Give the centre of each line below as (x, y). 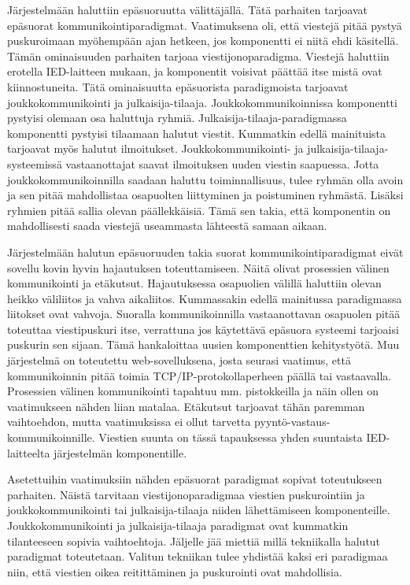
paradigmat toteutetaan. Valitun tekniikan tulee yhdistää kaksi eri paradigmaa (198, 556)
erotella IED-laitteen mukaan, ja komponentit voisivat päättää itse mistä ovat (195, 71)
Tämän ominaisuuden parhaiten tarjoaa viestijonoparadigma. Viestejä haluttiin (198, 56)
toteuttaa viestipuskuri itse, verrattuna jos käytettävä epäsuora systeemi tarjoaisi (203, 329)
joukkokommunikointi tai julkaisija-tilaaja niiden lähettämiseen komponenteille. (199, 510)
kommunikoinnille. (51, 437)
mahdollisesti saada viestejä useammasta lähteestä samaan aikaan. (167, 226)
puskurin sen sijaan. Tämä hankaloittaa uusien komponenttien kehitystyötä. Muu (203, 344)
